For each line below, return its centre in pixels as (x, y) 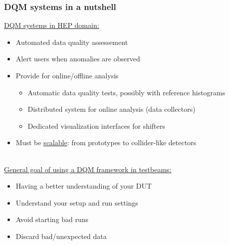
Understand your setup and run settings (77, 202)
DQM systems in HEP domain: (52, 25)
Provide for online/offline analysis (67, 75)
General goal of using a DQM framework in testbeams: (88, 169)
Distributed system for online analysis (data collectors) (112, 109)
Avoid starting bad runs (52, 219)
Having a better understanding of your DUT (84, 186)
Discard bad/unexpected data (61, 236)
